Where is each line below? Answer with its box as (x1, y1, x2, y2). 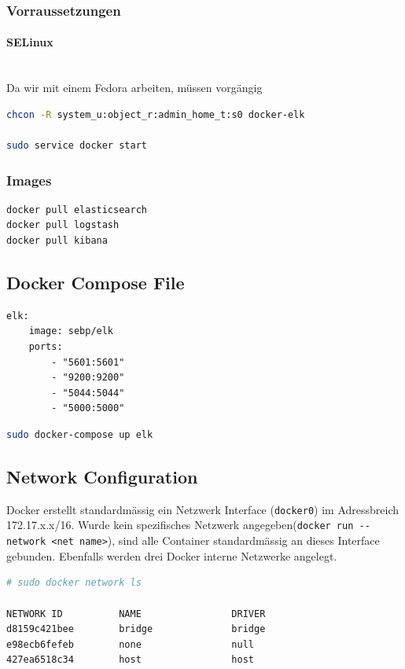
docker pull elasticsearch (6, 204, 147, 215)
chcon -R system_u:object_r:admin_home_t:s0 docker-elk (6, 108, 305, 120)
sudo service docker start (6, 140, 147, 152)
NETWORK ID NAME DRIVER (6, 608, 266, 619)
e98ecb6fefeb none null (6, 638, 254, 650)
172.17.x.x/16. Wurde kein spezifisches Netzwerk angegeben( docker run (6, 516, 354, 533)
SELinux (6, 34, 53, 50)
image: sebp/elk (28, 325, 114, 337)
